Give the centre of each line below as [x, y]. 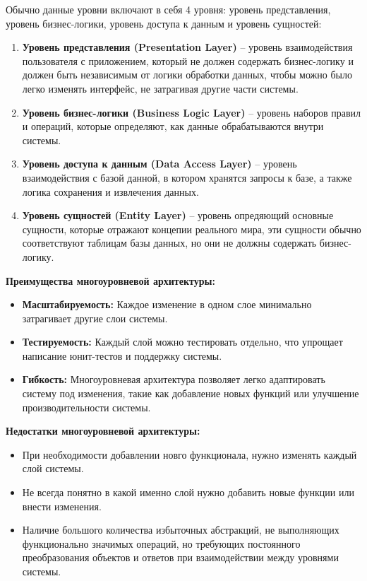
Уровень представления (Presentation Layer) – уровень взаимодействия [187, 47]
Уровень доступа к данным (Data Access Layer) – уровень [160, 164]
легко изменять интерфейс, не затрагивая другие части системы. [160, 88]
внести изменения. [62, 506]
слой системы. [53, 468]
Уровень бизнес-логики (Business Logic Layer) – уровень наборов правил [192, 112]
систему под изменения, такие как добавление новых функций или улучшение [191, 393]
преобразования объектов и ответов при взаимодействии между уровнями [180, 557]
